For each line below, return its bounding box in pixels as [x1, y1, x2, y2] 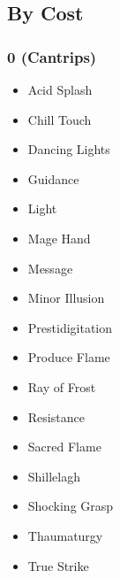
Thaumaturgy [27, 526, 103, 544]
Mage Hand [27, 228, 91, 247]
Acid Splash [27, 81, 93, 98]
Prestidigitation [27, 318, 113, 336]
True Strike [27, 556, 89, 574]
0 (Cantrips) [7, 45, 97, 67]
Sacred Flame [27, 437, 101, 456]
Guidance [27, 169, 79, 188]
